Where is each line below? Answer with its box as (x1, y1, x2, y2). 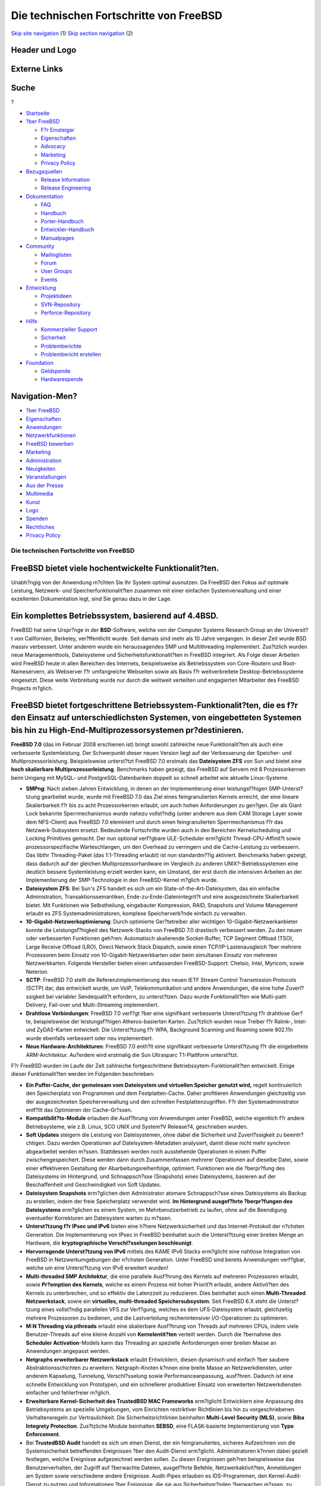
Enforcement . (26, 1431, 61, 1438)
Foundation (26, 359, 53, 366)
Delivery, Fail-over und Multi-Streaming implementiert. (26, 1002, 159, 1009)
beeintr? (283, 1131, 304, 1138)
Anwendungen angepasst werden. (26, 1348, 110, 1355)
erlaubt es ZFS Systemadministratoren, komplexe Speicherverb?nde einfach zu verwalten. (26, 909, 247, 917)
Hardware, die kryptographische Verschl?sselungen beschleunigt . (26, 1239, 193, 1246)
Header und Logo (11, 45, 77, 55)
